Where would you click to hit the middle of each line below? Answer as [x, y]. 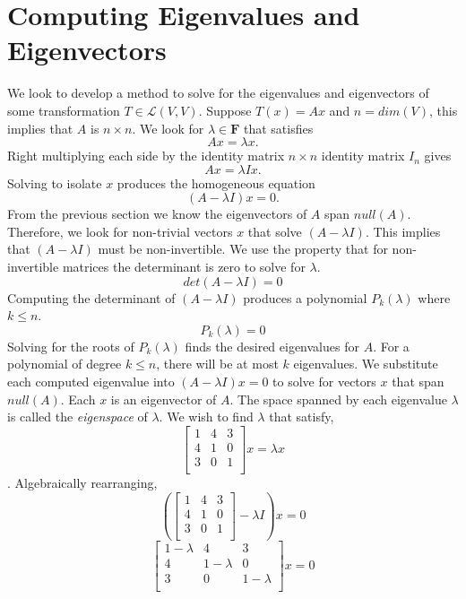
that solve [275, 231]
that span [418, 382]
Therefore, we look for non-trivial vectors [120, 231]
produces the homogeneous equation [216, 182]
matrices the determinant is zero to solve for [184, 267]
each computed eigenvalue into [91, 382]
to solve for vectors [324, 382]
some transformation [64, 110]
